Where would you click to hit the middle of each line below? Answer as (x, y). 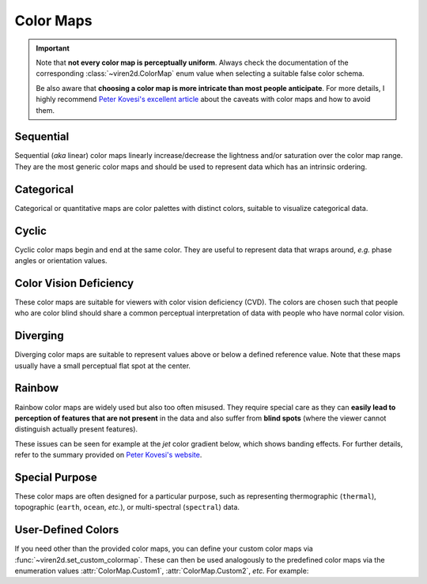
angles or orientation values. (61, 260)
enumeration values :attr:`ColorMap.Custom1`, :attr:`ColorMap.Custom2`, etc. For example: (162, 571)
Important (53, 48)
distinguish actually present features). (76, 429)
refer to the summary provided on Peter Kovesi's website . (108, 455)
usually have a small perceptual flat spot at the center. (103, 365)
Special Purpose (56, 477)
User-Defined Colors (67, 530)
